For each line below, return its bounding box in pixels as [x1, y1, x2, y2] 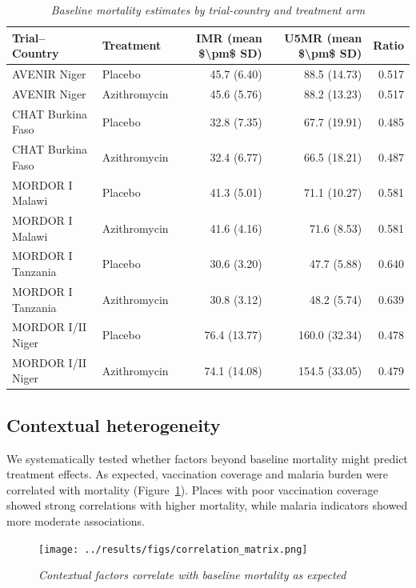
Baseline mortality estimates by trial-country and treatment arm [50, 2, 366, 18]
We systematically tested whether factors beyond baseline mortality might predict [6, 450, 408, 466]
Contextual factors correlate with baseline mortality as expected [38, 566, 346, 583]
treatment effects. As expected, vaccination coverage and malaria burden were [6, 466, 389, 482]
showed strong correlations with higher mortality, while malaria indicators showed [6, 497, 408, 514]
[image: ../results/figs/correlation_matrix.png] [38, 543, 308, 555]
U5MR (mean [284, 29, 362, 46]
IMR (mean [196, 29, 262, 46]
